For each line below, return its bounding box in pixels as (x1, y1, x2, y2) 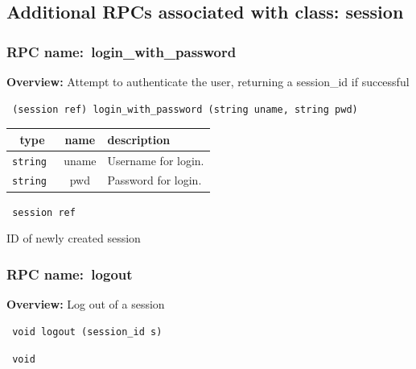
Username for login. (107, 151, 204, 168)
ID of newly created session (6, 230, 141, 247)
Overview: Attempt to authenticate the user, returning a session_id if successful (6, 73, 410, 89)
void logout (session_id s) (12, 325, 163, 338)
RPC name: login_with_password (6, 41, 237, 61)
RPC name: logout (6, 263, 133, 284)
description (107, 131, 171, 147)
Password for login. (107, 172, 202, 189)
